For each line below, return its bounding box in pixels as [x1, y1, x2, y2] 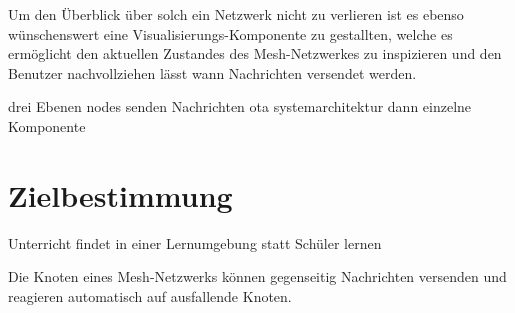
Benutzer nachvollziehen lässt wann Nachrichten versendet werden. [8, 62, 417, 83]
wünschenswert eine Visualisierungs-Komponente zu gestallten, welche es [8, 23, 453, 44]
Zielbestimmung [8, 174, 233, 215]
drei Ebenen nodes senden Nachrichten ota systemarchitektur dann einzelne [8, 96, 472, 117]
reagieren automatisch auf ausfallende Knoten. [8, 285, 292, 306]
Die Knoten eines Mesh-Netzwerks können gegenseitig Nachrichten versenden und [8, 266, 507, 287]
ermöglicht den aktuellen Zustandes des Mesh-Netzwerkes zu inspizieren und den [8, 43, 502, 64]
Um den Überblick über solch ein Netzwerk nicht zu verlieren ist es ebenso [8, 4, 464, 24]
